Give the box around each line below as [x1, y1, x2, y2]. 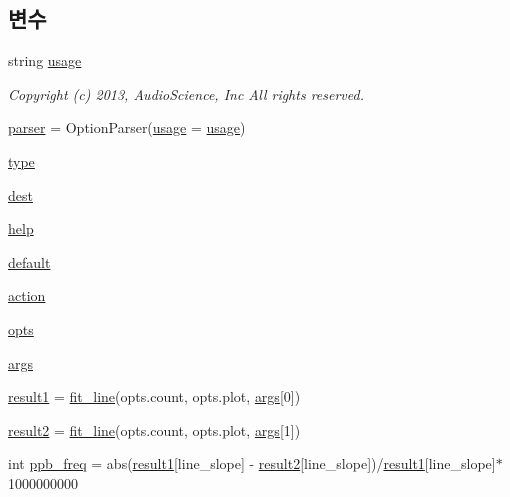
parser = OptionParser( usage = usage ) [8, 117, 246, 138]
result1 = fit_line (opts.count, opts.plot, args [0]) [8, 386, 301, 407]
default [8, 251, 51, 272]
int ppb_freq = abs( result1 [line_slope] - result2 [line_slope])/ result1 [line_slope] [8, 453, 496, 474]
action [8, 285, 46, 306]
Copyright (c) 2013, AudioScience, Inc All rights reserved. [8, 83, 364, 104]
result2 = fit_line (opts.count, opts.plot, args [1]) [8, 419, 301, 440]
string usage [8, 50, 82, 71]
